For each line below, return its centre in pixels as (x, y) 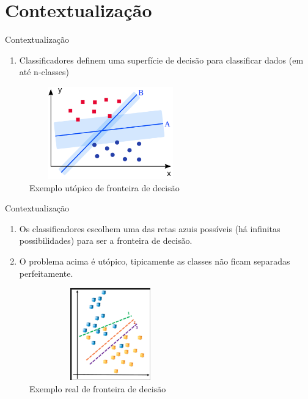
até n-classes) (44, 72)
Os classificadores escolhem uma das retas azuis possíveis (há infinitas (150, 228)
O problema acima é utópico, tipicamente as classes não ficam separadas (155, 261)
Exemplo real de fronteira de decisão (98, 389)
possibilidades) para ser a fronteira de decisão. (106, 240)
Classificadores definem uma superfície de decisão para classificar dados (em (161, 60)
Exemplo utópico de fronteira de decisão (105, 187)
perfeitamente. (46, 273)
